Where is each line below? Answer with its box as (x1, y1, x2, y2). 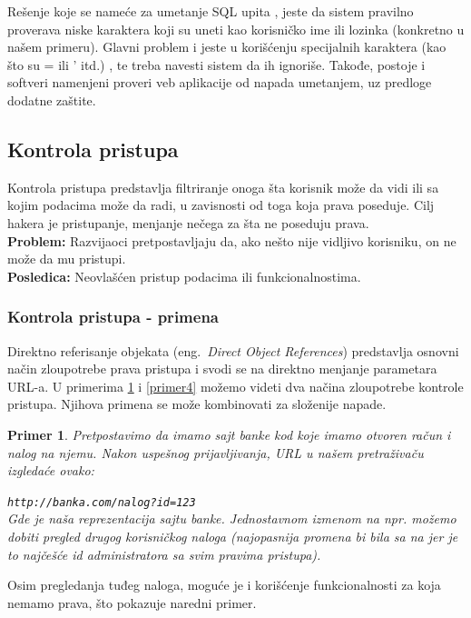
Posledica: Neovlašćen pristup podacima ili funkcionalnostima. (7, 266, 361, 285)
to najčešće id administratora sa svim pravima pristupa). (7, 544, 321, 563)
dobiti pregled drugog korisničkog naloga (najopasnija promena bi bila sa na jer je (7, 526, 458, 545)
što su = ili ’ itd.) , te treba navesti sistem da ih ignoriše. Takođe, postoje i (7, 55, 426, 74)
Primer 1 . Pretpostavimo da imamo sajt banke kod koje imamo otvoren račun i (7, 424, 451, 444)
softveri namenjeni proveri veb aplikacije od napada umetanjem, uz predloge (7, 73, 432, 92)
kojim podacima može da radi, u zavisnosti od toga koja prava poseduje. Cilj (7, 195, 435, 214)
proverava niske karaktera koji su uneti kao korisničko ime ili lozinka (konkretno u (7, 19, 465, 38)
